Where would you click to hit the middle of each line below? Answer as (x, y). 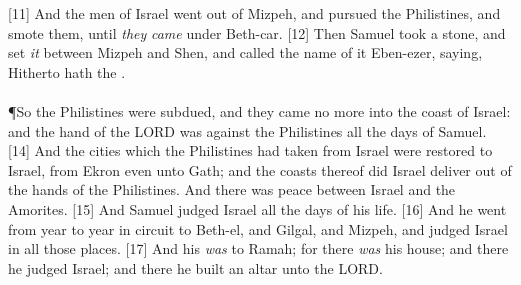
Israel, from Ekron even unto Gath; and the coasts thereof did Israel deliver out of (260, 169)
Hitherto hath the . (67, 71)
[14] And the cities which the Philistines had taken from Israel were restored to (250, 150)
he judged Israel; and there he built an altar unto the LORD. (195, 267)
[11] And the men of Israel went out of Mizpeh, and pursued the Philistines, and (254, 13)
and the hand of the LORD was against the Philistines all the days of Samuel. (247, 130)
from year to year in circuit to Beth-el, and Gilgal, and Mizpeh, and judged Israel (258, 228)
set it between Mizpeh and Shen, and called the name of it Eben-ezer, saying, (245, 52)
